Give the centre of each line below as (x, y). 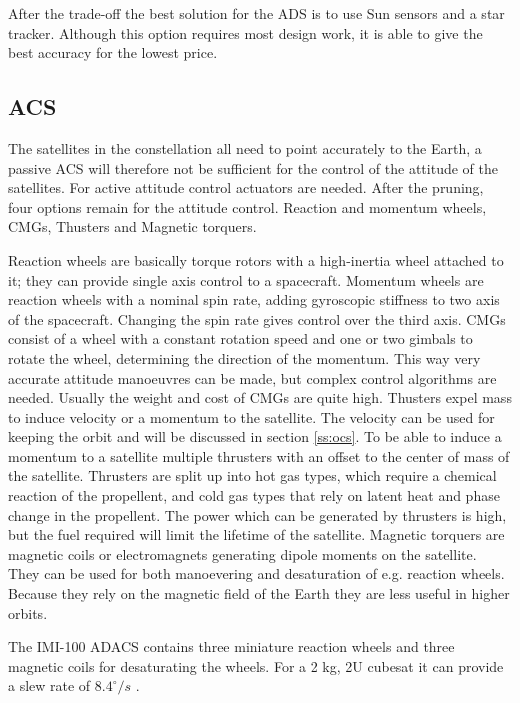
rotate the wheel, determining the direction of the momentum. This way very (244, 357)
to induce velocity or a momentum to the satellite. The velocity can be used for (251, 416)
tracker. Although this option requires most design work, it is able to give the (245, 32)
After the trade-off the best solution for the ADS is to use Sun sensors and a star (256, 13)
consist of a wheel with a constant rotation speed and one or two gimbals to (240, 338)
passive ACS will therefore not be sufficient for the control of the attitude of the (253, 167)
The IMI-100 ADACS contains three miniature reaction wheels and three (231, 646)
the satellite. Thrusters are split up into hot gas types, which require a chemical (252, 475)
